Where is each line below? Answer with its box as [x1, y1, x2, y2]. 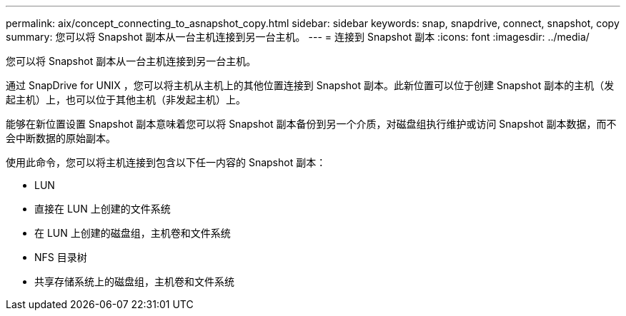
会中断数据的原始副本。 [6, 132, 116, 144]
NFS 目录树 [34, 251, 87, 263]
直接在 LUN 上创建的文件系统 [34, 203, 171, 215]
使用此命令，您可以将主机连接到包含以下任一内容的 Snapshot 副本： [6, 156, 327, 168]
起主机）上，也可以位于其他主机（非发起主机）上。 [6, 93, 246, 106]
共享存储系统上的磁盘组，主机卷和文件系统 [34, 275, 234, 287]
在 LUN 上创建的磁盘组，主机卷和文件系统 [34, 227, 231, 239]
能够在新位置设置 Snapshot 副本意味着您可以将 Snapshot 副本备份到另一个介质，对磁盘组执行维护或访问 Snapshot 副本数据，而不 [6, 118, 617, 130]
